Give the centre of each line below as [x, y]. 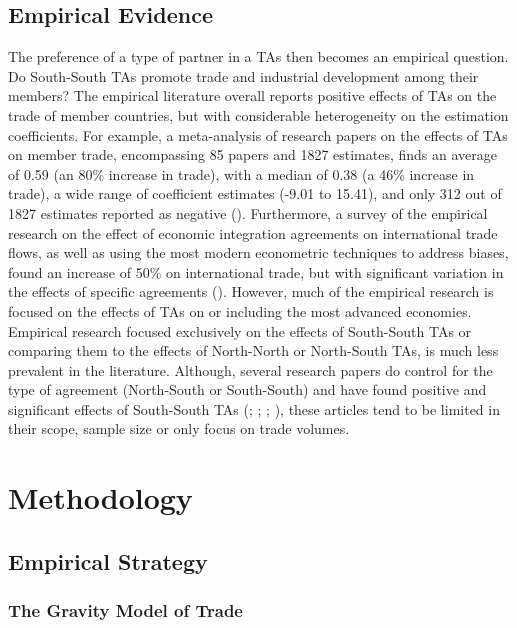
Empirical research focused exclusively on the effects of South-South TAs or [240, 330]
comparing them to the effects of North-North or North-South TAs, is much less [253, 350]
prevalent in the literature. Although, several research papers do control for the [250, 369]
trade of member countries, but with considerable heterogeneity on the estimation [258, 114]
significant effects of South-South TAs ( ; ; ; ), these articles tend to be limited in [254, 408]
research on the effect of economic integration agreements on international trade [253, 232]
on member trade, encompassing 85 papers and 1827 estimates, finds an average [253, 154]
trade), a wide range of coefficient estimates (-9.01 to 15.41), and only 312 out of [255, 193]
